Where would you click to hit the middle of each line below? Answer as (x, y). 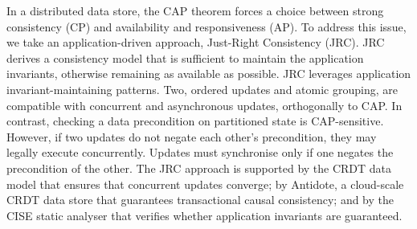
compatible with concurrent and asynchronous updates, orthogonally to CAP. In (204, 105)
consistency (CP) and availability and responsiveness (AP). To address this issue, (206, 26)
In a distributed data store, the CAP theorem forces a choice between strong (195, 10)
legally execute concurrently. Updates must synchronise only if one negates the (200, 152)
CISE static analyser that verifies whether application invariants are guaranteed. (204, 215)
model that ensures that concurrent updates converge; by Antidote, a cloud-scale (205, 184)
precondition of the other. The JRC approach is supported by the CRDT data (199, 168)
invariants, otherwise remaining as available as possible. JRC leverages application (209, 74)
